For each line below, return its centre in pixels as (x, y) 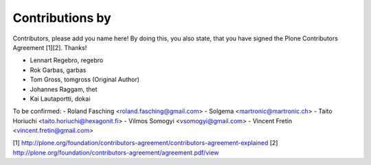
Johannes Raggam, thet (64, 89)
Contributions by (62, 18)
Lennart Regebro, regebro (67, 60)
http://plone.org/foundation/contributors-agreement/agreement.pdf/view (116, 152)
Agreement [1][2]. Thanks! (50, 47)
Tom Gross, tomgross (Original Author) (85, 79)
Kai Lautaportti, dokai (60, 99)
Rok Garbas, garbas (58, 70)
